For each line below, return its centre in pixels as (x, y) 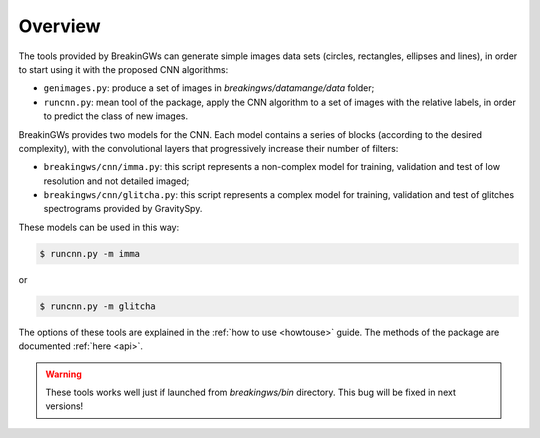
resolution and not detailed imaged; (116, 181)
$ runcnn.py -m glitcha (98, 306)
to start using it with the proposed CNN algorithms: (123, 69)
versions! (64, 406)
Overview (59, 26)
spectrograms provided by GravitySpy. (123, 209)
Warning (63, 374)
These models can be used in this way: (99, 227)
